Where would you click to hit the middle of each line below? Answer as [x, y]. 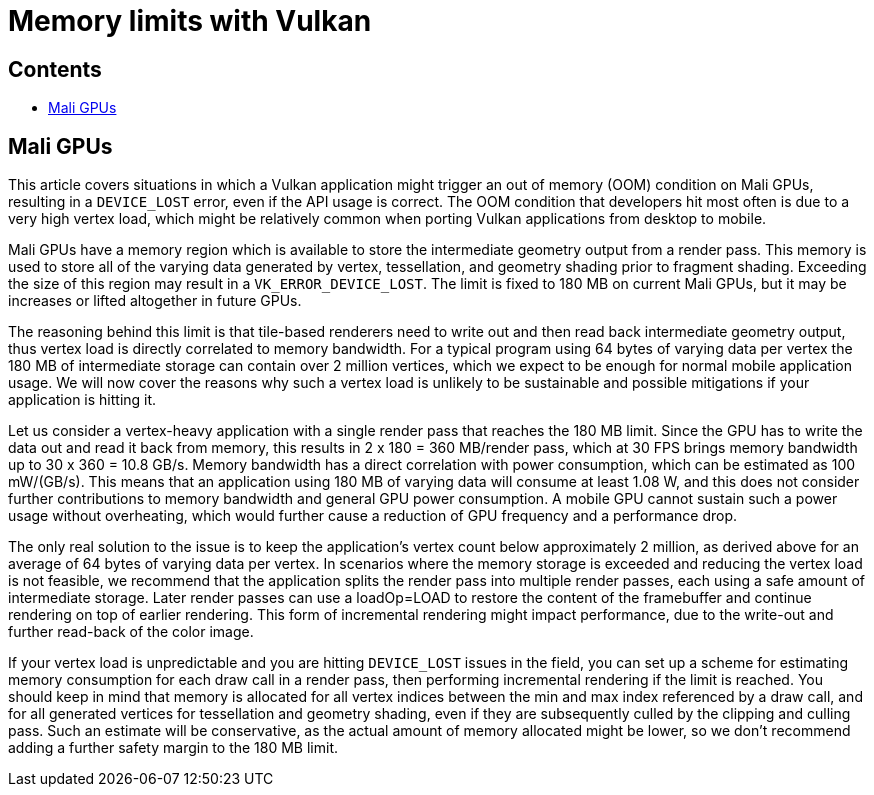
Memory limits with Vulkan [190, 21]
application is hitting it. [82, 400]
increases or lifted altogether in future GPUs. [155, 301]
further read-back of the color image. [131, 632]
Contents [55, 69]
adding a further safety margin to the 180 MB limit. [173, 748]
